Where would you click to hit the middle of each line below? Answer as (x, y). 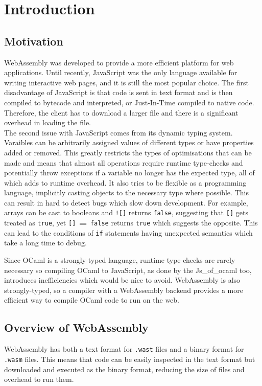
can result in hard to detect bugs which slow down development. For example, (126, 202)
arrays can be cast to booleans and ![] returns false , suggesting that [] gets (126, 212)
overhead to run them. (39, 379)
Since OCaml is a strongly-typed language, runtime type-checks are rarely (120, 260)
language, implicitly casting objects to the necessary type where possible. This (126, 192)
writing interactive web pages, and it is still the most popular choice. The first (126, 82)
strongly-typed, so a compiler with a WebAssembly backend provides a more (124, 290)
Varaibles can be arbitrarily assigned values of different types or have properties (129, 142)
